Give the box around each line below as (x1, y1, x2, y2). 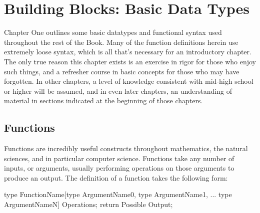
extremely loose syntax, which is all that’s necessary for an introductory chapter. (4, 46, 251, 57)
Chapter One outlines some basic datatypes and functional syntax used (4, 27, 222, 37)
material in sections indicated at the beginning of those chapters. (4, 95, 203, 106)
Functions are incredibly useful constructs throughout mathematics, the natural (4, 143, 248, 154)
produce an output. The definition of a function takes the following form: (4, 172, 228, 183)
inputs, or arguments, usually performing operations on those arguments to (4, 163, 234, 173)
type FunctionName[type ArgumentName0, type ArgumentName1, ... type (4, 189, 232, 200)
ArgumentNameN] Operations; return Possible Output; (4, 199, 173, 210)
